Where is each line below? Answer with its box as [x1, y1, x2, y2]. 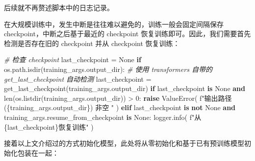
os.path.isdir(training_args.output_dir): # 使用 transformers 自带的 [4, 64, 212, 74]
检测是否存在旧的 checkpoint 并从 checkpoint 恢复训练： [4, 38, 180, 48]
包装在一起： [17, 147, 59, 158]
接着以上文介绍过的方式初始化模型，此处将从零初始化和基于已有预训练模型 [4, 138, 244, 148]
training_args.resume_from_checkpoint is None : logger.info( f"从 [4, 112, 202, 122]
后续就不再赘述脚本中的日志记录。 [4, 2, 114, 12]
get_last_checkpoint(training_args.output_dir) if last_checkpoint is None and [4, 83, 246, 93]
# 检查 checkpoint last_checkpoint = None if [4, 54, 141, 65]
